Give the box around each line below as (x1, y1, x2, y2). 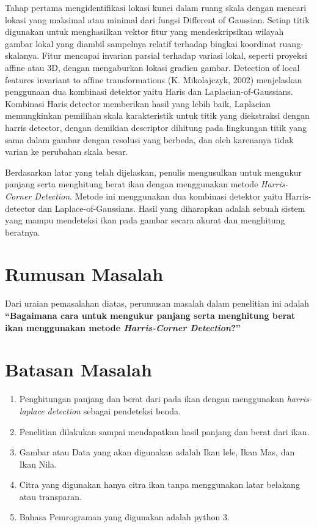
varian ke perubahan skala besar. (5, 145, 128, 158)
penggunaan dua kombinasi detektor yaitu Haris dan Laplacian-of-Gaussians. (5, 85, 293, 98)
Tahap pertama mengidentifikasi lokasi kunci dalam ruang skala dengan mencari (5, 1, 307, 13)
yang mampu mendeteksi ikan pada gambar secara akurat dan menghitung (5, 214, 285, 226)
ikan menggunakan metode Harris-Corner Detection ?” (5, 321, 241, 334)
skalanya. (5, 49, 40, 62)
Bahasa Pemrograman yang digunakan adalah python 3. (19, 510, 230, 523)
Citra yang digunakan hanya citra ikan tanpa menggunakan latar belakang (19, 478, 300, 491)
